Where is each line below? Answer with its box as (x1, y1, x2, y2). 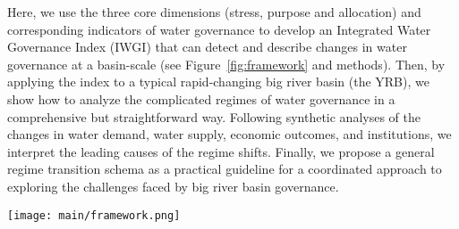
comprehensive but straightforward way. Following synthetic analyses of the (7, 107, 421, 126)
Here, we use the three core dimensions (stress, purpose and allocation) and (7, 3, 421, 20)
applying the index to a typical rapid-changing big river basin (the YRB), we (7, 72, 429, 91)
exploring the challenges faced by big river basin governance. (7, 176, 339, 195)
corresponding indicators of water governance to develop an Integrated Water (7, 20, 431, 38)
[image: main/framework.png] (7, 209, 181, 222)
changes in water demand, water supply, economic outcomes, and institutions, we (7, 125, 452, 143)
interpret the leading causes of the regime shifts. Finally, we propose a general (7, 142, 435, 160)
